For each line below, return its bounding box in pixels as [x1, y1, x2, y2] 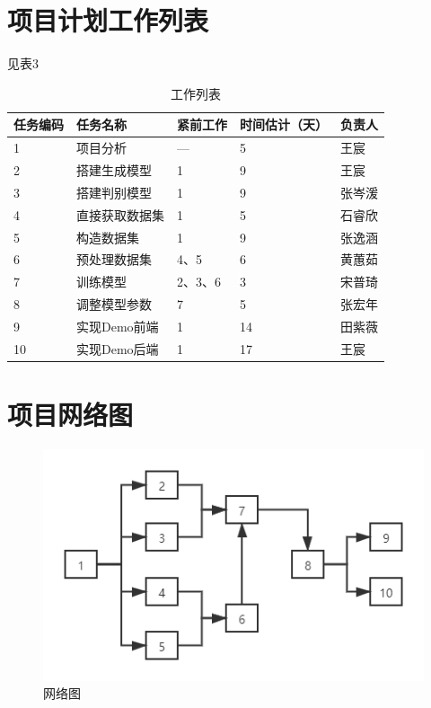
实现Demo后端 [76, 339, 159, 358]
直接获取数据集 [76, 205, 164, 224]
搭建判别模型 [76, 182, 152, 201]
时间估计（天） [240, 115, 328, 134]
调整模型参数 [76, 295, 152, 314]
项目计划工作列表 [7, 2, 209, 39]
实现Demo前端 [76, 316, 159, 335]
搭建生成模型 [76, 161, 152, 179]
